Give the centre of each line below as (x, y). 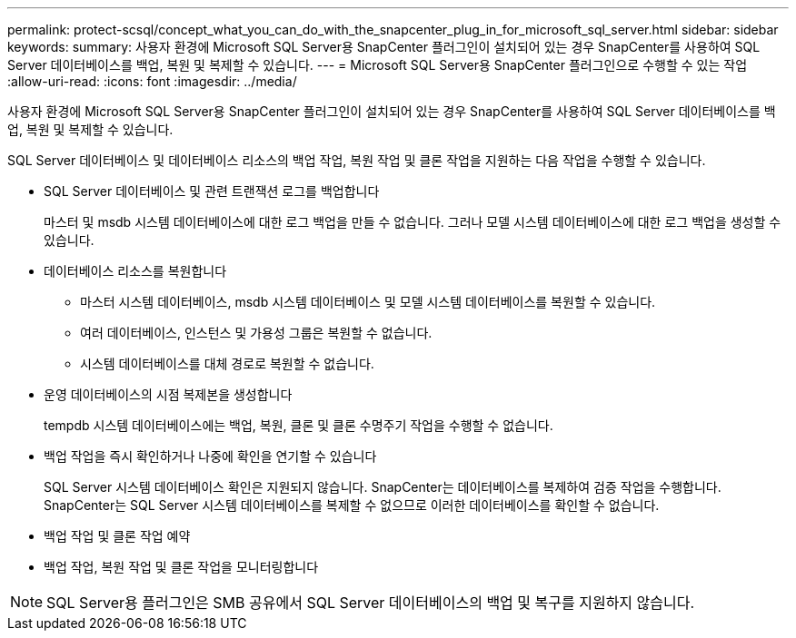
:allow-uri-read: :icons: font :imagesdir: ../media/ (152, 81)
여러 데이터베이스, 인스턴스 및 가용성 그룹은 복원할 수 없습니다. (256, 333)
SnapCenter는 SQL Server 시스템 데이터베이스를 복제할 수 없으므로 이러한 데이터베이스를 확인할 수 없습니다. (352, 505)
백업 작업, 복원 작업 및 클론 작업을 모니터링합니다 (181, 567)
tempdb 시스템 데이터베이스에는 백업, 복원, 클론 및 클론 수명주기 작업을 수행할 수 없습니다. (298, 425)
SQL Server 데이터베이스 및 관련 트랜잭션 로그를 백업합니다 (212, 191)
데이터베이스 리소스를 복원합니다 (135, 271)
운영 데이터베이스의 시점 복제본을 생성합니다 (168, 394)
